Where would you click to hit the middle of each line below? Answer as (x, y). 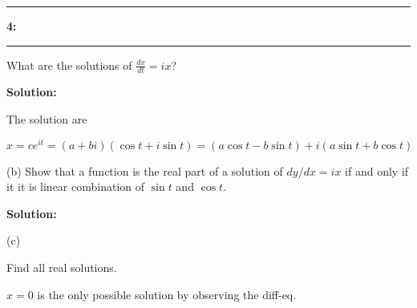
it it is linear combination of (76, 186)
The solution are (47, 119)
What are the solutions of (69, 65)
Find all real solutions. (62, 267)
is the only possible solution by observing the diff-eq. (167, 294)
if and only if (377, 170)
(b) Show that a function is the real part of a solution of (145, 170)
